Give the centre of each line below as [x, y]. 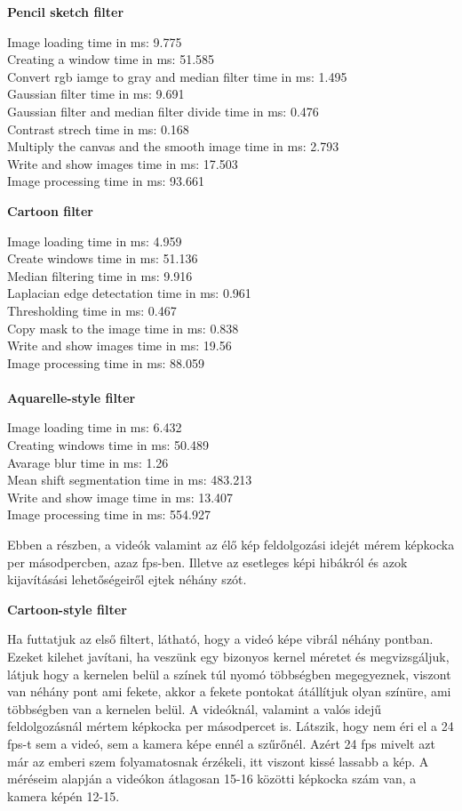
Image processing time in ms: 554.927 [109, 514]
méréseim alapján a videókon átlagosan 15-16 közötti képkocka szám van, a [212, 779]
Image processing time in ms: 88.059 [106, 362]
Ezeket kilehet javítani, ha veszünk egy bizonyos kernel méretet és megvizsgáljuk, [228, 656]
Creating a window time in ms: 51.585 [111, 59]
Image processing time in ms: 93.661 [106, 181]
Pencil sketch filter [66, 12]
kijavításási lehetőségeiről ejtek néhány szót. [127, 579]
